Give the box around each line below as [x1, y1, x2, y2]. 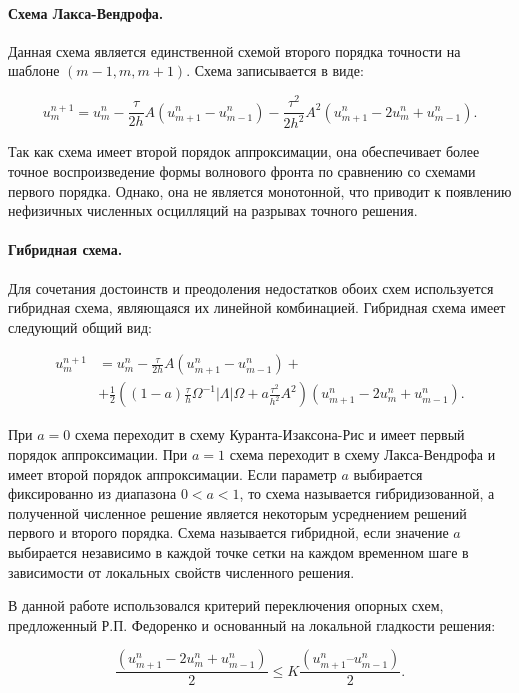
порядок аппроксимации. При [8, 444, 188, 465]
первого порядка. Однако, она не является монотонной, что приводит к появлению [8, 180, 512, 201]
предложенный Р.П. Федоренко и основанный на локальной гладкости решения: [8, 614, 496, 635]
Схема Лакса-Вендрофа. [8, 2, 164, 23]
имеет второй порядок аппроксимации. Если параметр [8, 463, 337, 484]
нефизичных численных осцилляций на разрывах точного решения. [8, 200, 418, 221]
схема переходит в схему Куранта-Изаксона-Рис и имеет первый [74, 424, 465, 445]
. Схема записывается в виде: [186, 60, 364, 81]
